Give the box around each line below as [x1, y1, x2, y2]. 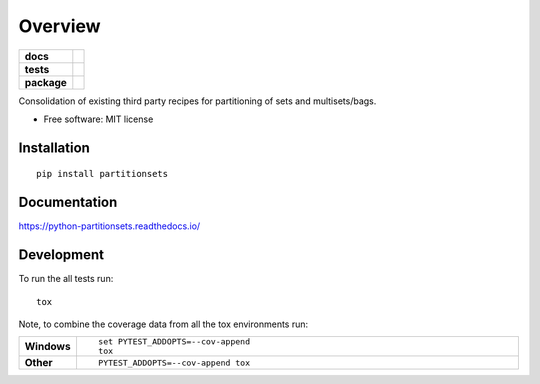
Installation [18, 139, 90, 156]
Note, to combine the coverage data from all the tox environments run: [18, 318, 309, 330]
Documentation [18, 194, 118, 211]
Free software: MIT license [43, 113, 154, 125]
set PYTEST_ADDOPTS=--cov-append [98, 336, 250, 347]
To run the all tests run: [18, 273, 114, 285]
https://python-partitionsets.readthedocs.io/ [18, 220, 201, 232]
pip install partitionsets [36, 168, 169, 180]
